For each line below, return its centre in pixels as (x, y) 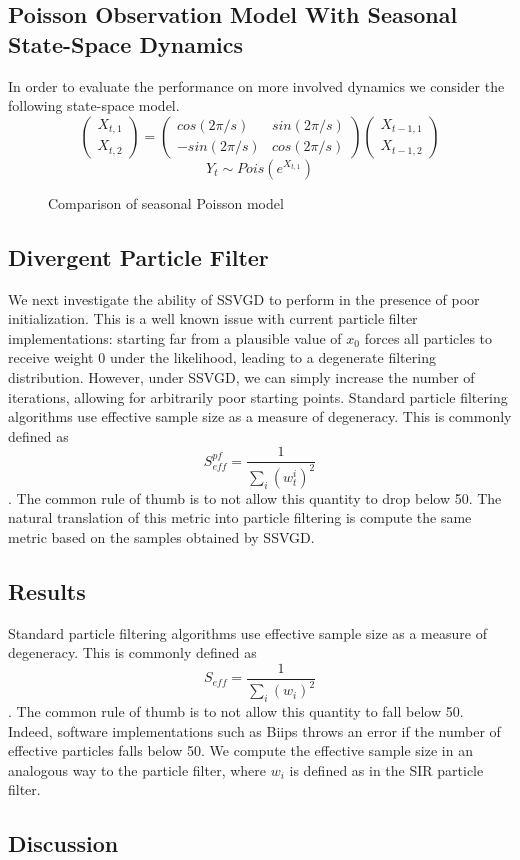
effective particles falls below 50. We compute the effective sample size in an (240, 750)
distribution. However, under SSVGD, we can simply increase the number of (241, 376)
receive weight (51, 357)
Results (47, 590)
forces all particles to (428, 337)
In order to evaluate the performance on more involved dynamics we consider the (256, 85)
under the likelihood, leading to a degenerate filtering (272, 357)
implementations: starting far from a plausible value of (175, 337)
